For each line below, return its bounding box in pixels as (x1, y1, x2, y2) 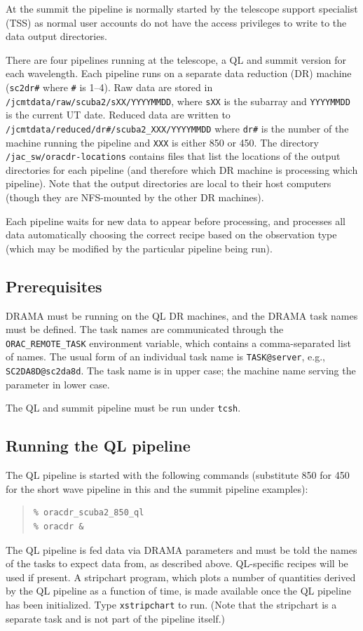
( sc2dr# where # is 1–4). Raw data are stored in (6, 79, 213, 94)
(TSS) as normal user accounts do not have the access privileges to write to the (6, 15, 347, 29)
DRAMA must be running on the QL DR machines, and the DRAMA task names (6, 308, 358, 323)
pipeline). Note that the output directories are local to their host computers (6, 176, 331, 191)
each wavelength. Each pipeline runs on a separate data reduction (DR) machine (6, 66, 352, 81)
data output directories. (6, 29, 107, 43)
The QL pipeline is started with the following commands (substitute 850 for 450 (6, 468, 350, 482)
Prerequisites (6, 275, 102, 297)
